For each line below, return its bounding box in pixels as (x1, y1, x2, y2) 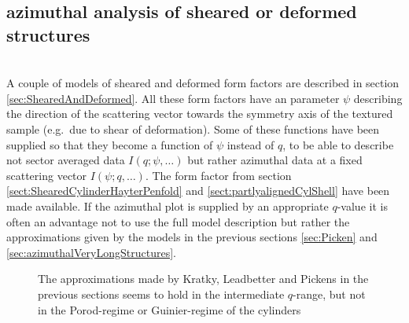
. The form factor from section (145, 167, 292, 183)
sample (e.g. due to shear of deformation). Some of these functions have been (6, 120, 380, 137)
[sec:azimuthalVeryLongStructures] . (6, 244, 176, 260)
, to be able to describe (282, 136, 394, 152)
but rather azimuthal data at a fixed (187, 152, 363, 168)
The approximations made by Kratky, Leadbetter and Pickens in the (38, 270, 369, 287)
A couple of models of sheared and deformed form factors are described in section (6, 75, 400, 91)
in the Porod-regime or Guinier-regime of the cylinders (38, 301, 301, 317)
